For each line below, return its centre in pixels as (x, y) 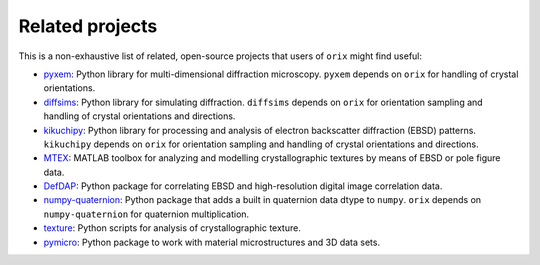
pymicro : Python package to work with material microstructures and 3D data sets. (211, 242)
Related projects (88, 26)
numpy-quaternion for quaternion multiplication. (146, 214)
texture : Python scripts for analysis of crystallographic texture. (172, 228)
